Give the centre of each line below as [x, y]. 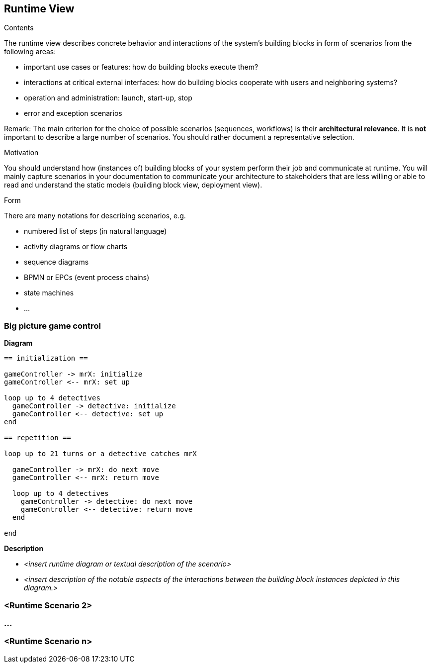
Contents [19, 28]
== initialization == [46, 358]
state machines [49, 293]
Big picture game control [52, 326]
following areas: [30, 52]
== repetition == [38, 438]
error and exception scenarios [73, 113]
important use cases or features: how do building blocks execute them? [141, 67]
